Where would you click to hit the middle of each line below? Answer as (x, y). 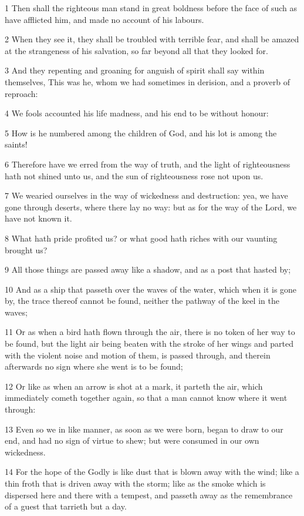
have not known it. (38, 218)
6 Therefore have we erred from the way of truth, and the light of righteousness (148, 164)
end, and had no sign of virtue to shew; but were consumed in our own (132, 440)
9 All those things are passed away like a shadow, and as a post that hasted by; (148, 269)
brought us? (26, 249)
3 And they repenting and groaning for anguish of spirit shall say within (135, 70)
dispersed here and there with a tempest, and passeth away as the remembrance (149, 495)
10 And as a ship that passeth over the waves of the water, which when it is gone (151, 289)
